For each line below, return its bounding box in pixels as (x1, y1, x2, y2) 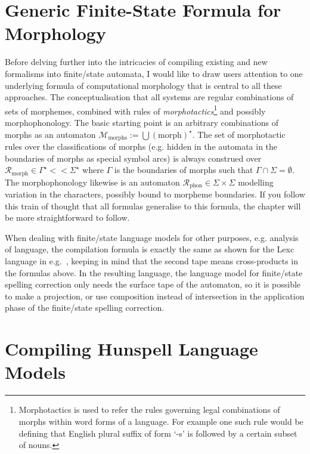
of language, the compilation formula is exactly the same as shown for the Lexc (5, 243, 294, 255)
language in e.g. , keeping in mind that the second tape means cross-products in (5, 255, 299, 267)
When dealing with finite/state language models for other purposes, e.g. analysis (5, 231, 299, 243)
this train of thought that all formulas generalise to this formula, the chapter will (5, 199, 301, 212)
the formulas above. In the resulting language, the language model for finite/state (5, 266, 303, 279)
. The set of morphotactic (192, 128, 286, 140)
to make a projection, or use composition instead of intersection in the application (5, 289, 305, 302)
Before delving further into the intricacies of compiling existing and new (5, 55, 268, 68)
